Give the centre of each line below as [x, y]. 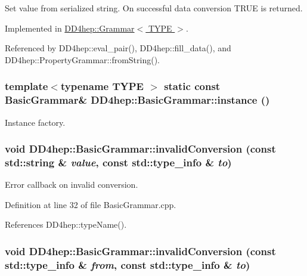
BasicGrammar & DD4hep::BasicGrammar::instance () [137, 100]
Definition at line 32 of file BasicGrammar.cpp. [91, 204]
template [27, 86]
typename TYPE [102, 86]
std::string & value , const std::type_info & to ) [118, 162]
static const [192, 86]
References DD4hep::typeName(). [66, 224]
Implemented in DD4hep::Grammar [70, 28]
